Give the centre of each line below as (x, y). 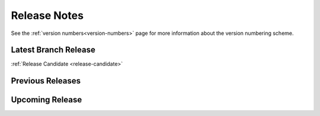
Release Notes (47, 15)
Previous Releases (46, 81)
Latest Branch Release (53, 50)
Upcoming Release (47, 100)
